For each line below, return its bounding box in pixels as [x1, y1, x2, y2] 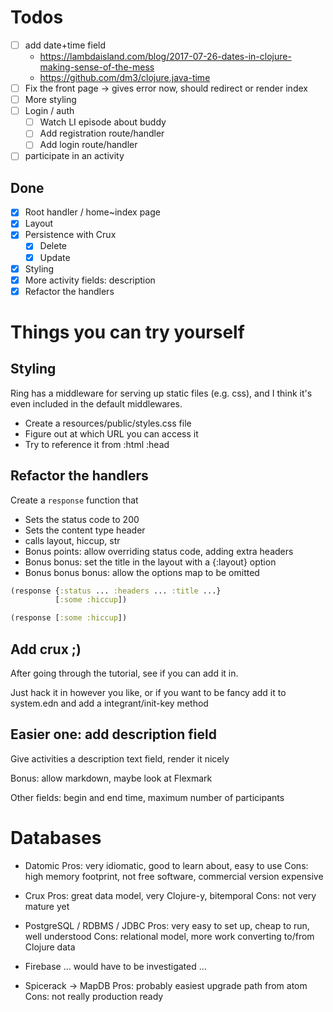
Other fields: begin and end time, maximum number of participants [10, 791, 285, 803]
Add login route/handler [39, 139, 138, 151]
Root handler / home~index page [24, 206, 161, 218]
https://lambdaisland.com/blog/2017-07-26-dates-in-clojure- [39, 51, 292, 62]
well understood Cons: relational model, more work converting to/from [24, 930, 315, 942]
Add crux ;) [10, 641, 82, 658]
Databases [10, 827, 102, 849]
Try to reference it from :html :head [24, 438, 170, 450]
